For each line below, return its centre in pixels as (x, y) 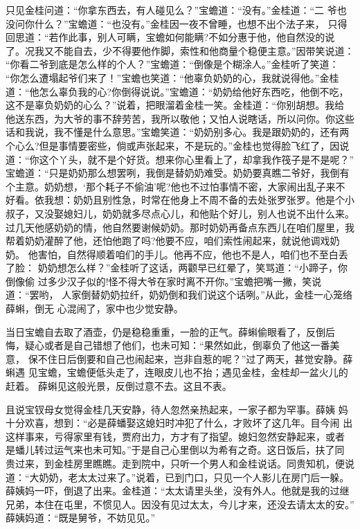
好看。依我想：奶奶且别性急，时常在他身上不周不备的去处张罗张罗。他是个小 (180, 200)
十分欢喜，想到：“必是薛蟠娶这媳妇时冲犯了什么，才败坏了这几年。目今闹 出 (179, 423)
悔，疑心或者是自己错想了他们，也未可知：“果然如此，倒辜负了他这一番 (168, 345)
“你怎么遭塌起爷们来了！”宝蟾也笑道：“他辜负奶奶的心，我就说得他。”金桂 (172, 77)
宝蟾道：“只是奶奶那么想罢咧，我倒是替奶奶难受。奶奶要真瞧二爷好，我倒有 (178, 173)
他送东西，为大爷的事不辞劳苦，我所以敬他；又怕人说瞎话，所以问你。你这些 (180, 118)
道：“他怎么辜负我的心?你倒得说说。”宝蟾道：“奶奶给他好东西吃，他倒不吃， (177, 91)
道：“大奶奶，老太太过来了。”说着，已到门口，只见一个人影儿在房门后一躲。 (178, 477)
